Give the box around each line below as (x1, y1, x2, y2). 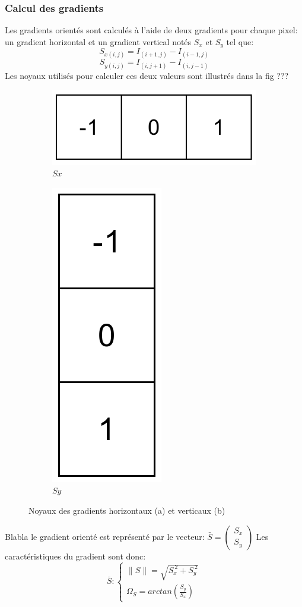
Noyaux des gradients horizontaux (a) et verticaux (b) (28, 504, 225, 517)
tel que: (226, 35, 254, 48)
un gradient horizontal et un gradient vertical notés (5, 35, 192, 48)
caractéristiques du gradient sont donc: (5, 549, 146, 562)
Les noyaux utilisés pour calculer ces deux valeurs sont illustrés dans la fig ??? (5, 69, 289, 81)
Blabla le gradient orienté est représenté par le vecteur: (5, 530, 205, 542)
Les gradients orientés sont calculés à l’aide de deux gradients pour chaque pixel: (5, 24, 298, 36)
